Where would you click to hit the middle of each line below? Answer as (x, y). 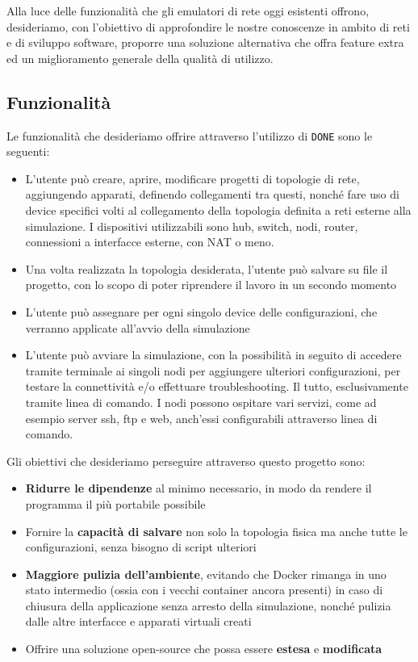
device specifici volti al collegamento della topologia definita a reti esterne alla (218, 210)
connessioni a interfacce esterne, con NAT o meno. (150, 242)
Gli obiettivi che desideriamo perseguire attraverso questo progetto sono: (186, 461)
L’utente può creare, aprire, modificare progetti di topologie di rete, (192, 178)
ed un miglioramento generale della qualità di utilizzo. (140, 58)
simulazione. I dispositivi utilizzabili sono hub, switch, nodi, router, (192, 226)
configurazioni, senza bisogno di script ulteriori (141, 547)
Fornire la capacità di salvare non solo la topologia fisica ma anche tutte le (216, 531)
